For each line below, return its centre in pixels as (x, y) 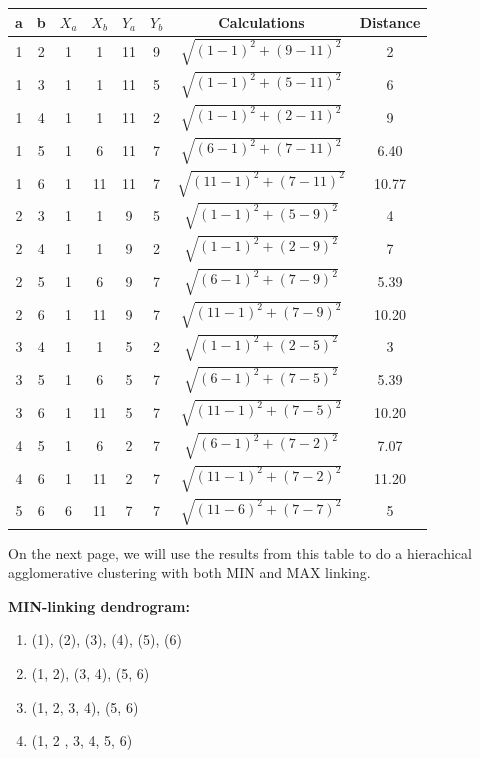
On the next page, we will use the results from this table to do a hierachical (240, 552)
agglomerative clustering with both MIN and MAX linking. (189, 572)
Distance (390, 21)
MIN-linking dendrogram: (99, 605)
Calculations (261, 21)
